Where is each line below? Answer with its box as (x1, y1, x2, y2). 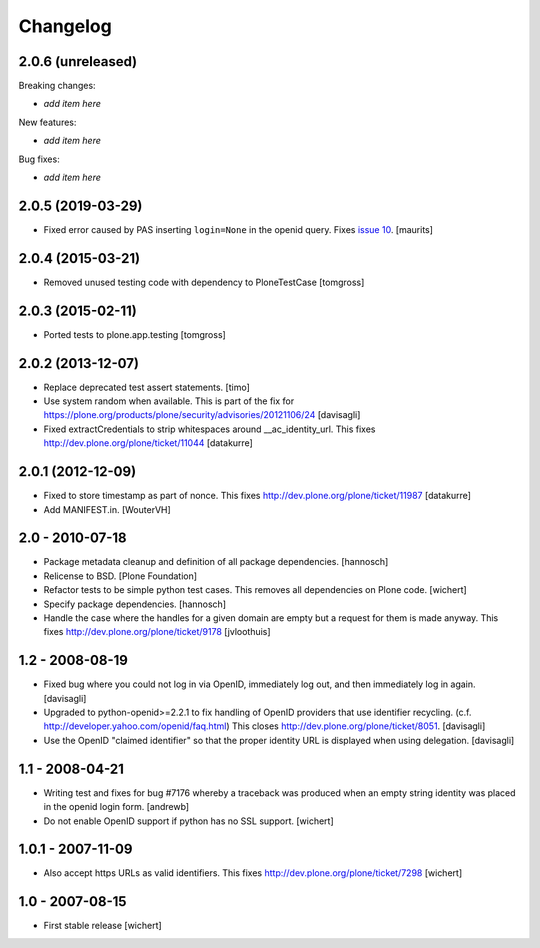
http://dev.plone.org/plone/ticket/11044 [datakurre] (43, 437, 254, 449)
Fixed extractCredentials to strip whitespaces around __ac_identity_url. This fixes (43, 423, 376, 435)
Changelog (18, 15, 112, 37)
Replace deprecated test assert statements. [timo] (43, 381, 250, 393)
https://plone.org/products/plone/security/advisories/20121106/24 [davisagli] (43, 409, 361, 421)
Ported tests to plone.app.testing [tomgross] (43, 328, 227, 340)
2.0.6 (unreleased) (18, 53, 138, 70)
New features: (18, 116, 77, 128)
